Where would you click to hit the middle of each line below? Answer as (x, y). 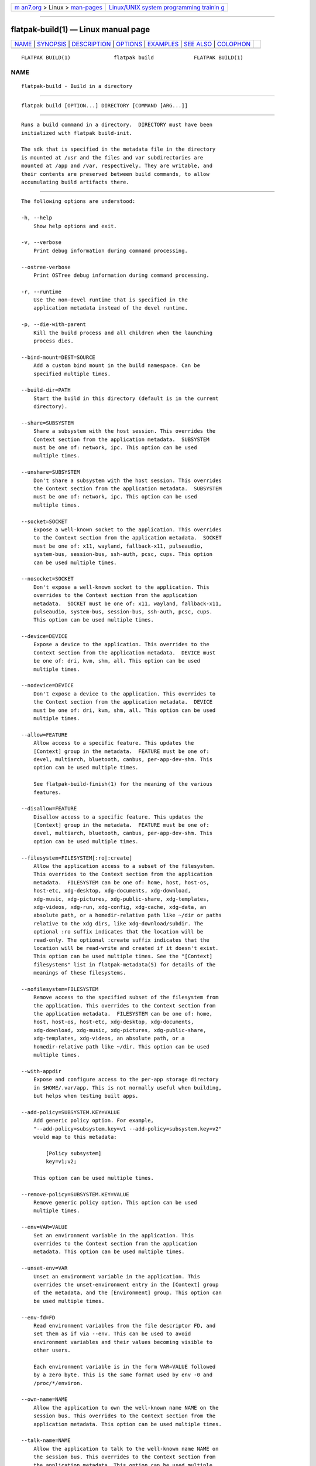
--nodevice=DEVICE (48, 686)
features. (47, 792)
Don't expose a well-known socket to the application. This (121, 587)
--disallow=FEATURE (49, 809)
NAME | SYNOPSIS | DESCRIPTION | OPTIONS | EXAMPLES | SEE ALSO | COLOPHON (133, 44)
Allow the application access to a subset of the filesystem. (124, 866)
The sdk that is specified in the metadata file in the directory (118, 149)
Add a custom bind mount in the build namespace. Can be (116, 366)
